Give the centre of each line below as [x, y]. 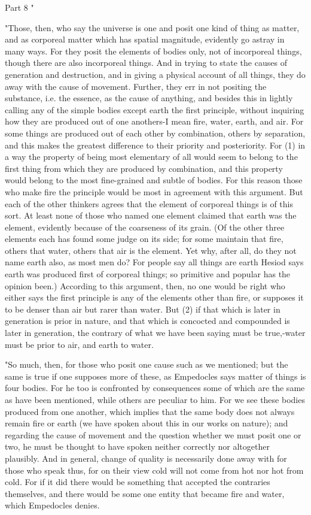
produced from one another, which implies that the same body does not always [150, 411]
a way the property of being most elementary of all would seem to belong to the [151, 157]
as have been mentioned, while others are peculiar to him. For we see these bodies [155, 399]
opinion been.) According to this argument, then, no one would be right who [145, 285]
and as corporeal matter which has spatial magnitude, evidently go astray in [145, 39]
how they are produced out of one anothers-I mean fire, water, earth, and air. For [154, 121]
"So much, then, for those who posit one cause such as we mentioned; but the [147, 364]
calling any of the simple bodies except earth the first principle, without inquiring [155, 109]
